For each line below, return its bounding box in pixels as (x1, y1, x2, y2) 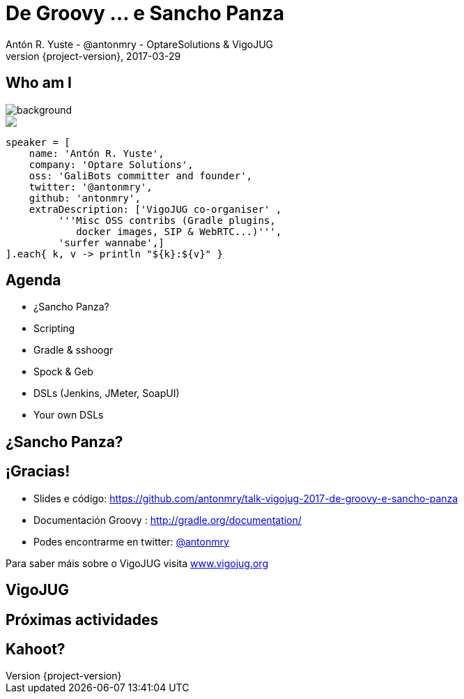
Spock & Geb (33, 366, 93, 378)
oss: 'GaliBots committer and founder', (29, 170, 253, 181)
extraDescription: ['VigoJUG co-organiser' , (29, 203, 282, 215)
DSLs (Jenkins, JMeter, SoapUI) (33, 387, 180, 400)
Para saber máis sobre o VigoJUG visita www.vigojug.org (6, 557, 268, 569)
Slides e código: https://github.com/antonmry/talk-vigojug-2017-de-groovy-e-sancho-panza (33, 492, 458, 504)
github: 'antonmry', (29, 192, 141, 204)
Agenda (6, 271, 61, 290)
